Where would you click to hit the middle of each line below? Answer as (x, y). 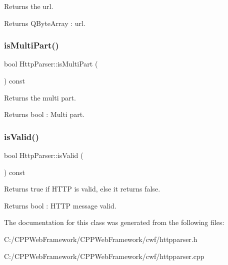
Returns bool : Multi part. (44, 114)
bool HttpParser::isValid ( (44, 155)
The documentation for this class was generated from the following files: (114, 222)
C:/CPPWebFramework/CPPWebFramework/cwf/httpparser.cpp (104, 256)
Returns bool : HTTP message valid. (60, 205)
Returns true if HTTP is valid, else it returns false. (82, 189)
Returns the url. (29, 6)
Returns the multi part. (40, 97)
